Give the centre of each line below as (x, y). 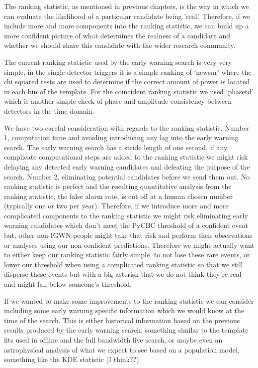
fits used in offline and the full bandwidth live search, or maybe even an (113, 340)
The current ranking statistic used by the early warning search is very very (118, 62)
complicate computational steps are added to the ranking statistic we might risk (126, 157)
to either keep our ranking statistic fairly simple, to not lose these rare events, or (127, 255)
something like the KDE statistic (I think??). (73, 359)
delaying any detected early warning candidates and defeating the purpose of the (127, 166)
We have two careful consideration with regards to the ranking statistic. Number (127, 127)
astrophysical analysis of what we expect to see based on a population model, (122, 349)
